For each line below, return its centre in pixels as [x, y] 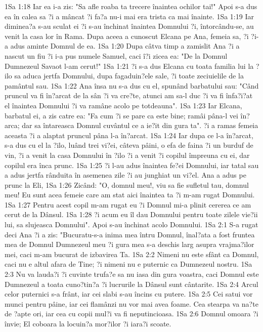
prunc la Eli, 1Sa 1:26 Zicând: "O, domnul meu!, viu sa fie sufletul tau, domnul [127, 184]
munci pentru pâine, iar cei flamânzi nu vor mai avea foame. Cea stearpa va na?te [131, 303]
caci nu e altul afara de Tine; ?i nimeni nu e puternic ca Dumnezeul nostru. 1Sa [128, 264]
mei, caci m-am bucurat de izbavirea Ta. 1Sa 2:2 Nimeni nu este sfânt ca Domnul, [132, 254]
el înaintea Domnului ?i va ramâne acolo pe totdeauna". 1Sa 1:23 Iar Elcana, [123, 105]
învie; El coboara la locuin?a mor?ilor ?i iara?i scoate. [88, 323]
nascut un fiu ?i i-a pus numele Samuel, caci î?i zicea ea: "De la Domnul [116, 55]
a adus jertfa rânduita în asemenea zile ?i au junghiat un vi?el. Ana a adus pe [125, 175]
